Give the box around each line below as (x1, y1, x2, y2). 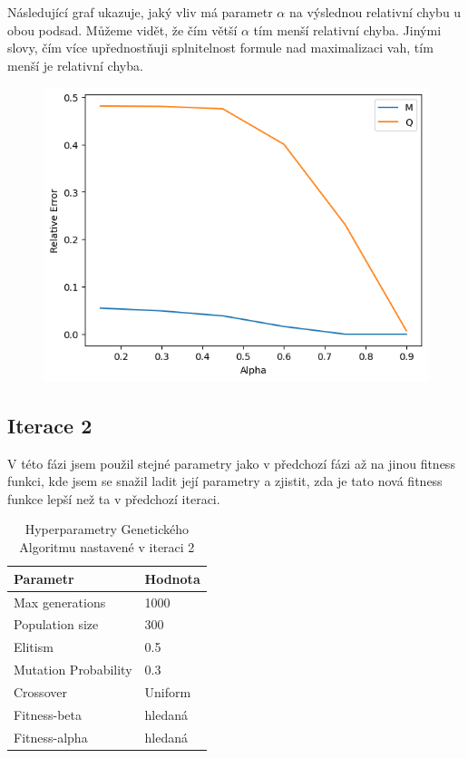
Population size (14, 615, 99, 634)
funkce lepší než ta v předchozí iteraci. (7, 489, 220, 508)
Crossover (14, 682, 67, 701)
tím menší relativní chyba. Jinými (253, 20, 442, 39)
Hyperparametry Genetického (24, 520, 189, 539)
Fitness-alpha (14, 727, 88, 746)
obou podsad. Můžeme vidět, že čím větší (7, 20, 238, 39)
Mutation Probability (14, 660, 132, 679)
